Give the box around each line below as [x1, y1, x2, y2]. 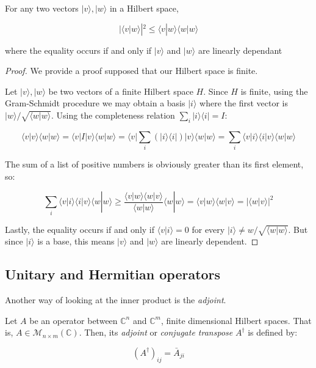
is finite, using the [240, 84, 308, 97]
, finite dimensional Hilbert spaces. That [160, 314, 312, 326]
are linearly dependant [198, 43, 282, 56]
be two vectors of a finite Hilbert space [48, 84, 193, 97]
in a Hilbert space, [109, 2, 179, 14]
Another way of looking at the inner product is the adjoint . [5, 293, 226, 306]
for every [192, 223, 225, 235]
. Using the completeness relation [51, 108, 175, 121]
